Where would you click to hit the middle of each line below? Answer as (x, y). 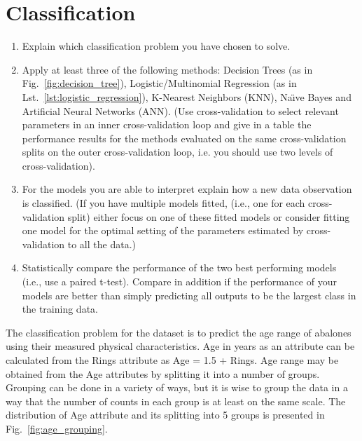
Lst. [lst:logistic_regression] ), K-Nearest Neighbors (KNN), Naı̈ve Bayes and (187, 96)
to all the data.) (102, 244)
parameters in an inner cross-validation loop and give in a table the (167, 124)
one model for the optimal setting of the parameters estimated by (163, 230)
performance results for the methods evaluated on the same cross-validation (184, 138)
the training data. (60, 309)
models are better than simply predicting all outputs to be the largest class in (189, 295)
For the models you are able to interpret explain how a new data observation (187, 189)
